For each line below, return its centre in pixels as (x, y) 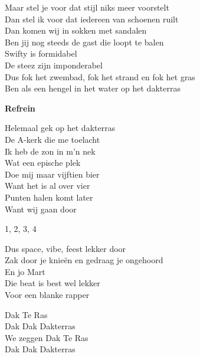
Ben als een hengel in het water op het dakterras (93, 88)
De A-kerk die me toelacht (53, 139)
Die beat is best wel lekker (53, 283)
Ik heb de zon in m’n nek (50, 151)
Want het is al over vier (47, 186)
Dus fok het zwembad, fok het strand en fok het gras (100, 76)
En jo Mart (25, 271)
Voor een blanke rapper (47, 295)
